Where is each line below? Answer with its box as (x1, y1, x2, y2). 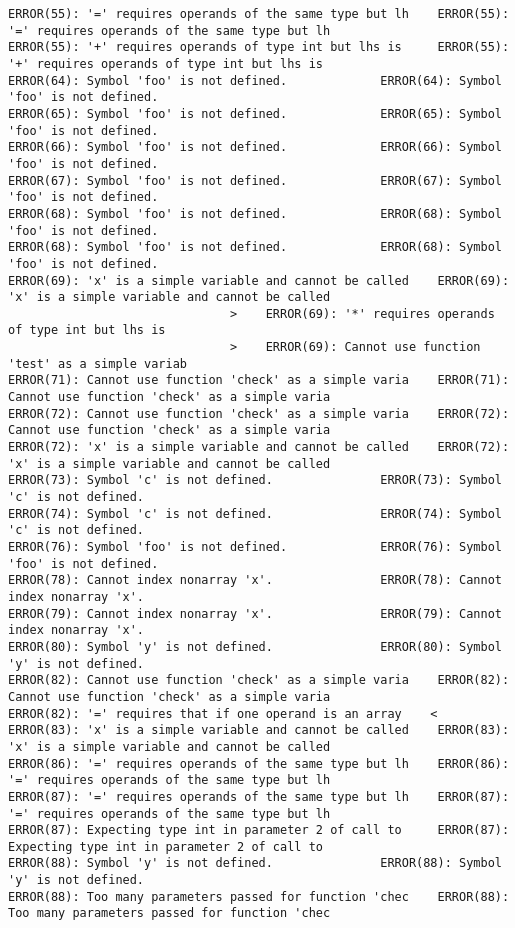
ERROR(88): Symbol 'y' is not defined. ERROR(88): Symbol (8, 856, 502, 871)
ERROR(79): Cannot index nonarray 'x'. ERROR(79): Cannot (8, 606, 502, 621)
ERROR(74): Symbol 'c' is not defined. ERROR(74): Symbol (8, 506, 502, 521)
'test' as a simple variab (8, 356, 187, 371)
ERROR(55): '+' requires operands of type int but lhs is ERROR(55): (8, 40, 510, 55)
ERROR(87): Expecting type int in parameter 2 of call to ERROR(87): (8, 823, 510, 838)
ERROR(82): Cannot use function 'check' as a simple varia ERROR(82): (8, 673, 510, 688)
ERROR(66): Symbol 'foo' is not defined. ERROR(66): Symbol (8, 140, 502, 155)
